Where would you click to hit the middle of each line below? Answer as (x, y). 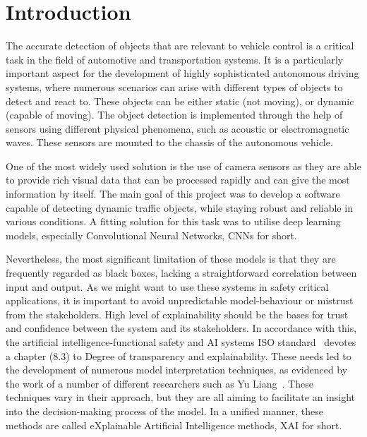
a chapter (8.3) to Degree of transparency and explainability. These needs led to (179, 355)
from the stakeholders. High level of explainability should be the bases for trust (177, 314)
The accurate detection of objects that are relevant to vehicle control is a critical (180, 46)
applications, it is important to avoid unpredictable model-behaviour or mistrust (180, 300)
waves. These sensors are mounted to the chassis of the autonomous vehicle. (169, 142)
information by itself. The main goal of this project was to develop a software (173, 194)
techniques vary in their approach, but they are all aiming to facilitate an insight (181, 397)
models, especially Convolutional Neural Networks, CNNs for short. (151, 235)
